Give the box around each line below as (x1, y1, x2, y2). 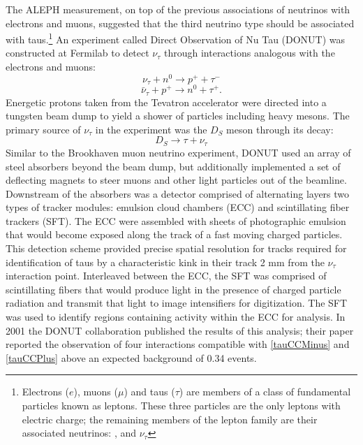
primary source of (6, 122, 81, 136)
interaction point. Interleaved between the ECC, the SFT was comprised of (6, 268, 327, 283)
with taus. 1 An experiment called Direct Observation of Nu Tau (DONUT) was (6, 30, 346, 46)
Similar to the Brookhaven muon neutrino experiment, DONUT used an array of (6, 145, 351, 159)
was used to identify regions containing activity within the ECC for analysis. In (6, 309, 346, 324)
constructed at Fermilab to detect (6, 45, 149, 60)
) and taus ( (124, 384, 175, 399)
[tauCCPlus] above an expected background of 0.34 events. (6, 350, 257, 365)
